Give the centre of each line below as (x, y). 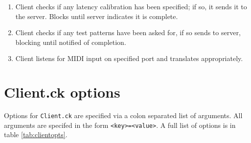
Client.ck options (62, 92)
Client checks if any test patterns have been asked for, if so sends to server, (128, 32)
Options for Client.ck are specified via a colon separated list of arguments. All (123, 115)
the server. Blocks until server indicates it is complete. (97, 16)
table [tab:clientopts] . (36, 134)
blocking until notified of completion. (71, 42)
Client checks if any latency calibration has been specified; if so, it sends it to (131, 6)
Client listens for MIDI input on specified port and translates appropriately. (129, 58)
